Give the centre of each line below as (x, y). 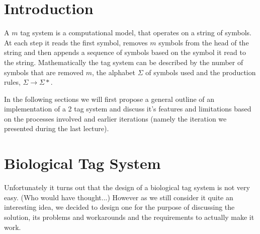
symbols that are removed (44, 72)
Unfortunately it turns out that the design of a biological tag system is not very (127, 187)
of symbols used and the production (201, 72)
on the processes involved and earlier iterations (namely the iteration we (115, 118)
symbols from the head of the (204, 42)
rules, (12, 82)
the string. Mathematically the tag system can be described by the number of (124, 62)
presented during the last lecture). (57, 128)
